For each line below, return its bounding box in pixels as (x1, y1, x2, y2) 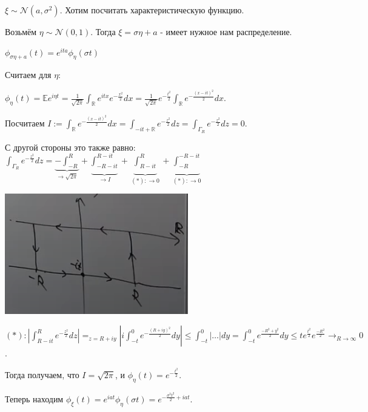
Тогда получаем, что (5, 368, 79, 381)
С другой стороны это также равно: (5, 140, 136, 153)
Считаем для (5, 68, 52, 81)
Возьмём (5, 25, 37, 38)
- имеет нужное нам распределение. (160, 25, 292, 38)
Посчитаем (5, 117, 45, 129)
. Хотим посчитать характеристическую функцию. (59, 4, 244, 16)
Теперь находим (5, 392, 64, 405)
